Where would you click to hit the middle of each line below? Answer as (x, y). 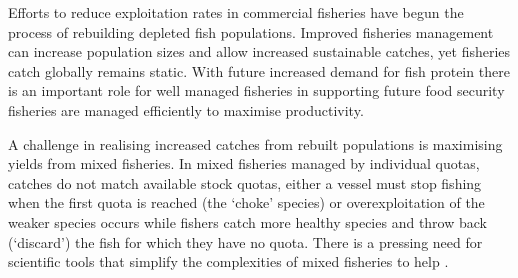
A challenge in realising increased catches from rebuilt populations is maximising (255, 143)
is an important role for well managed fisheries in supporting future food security (256, 90)
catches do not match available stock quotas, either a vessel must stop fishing (245, 182)
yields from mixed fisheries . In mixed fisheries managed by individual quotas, (244, 163)
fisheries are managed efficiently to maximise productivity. (186, 109)
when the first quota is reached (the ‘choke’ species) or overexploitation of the (246, 202)
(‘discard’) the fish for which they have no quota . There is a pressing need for (245, 241)
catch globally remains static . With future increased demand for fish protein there (259, 70)
